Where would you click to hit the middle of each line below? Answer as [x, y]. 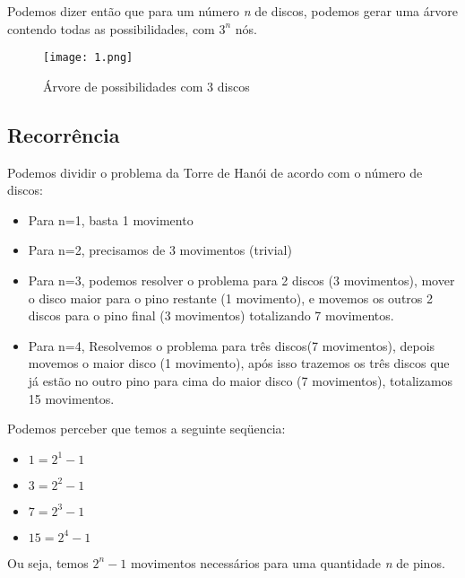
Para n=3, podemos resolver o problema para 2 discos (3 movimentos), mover [241, 280]
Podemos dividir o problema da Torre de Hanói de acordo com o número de [215, 172]
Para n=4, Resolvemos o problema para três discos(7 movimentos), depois [232, 345]
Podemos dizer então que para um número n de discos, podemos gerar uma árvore [232, 11]
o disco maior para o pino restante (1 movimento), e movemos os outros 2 [230, 298]
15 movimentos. [71, 398]
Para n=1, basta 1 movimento [111, 219]
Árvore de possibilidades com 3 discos [146, 86]
